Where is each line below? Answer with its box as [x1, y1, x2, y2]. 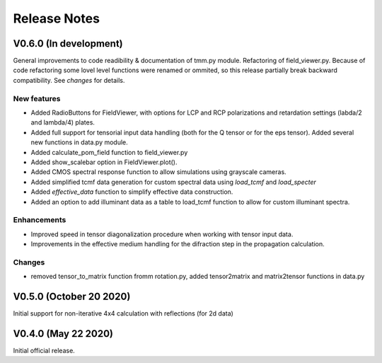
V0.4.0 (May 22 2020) [13, 328, 113, 340]
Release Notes [13, 11, 100, 26]
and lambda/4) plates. [30, 118, 95, 127]
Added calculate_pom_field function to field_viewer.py [30, 148, 188, 156]
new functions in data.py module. [30, 138, 129, 146]
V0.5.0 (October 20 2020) [13, 290, 131, 302]
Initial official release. [13, 346, 76, 355]
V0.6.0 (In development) [13, 38, 123, 50]
